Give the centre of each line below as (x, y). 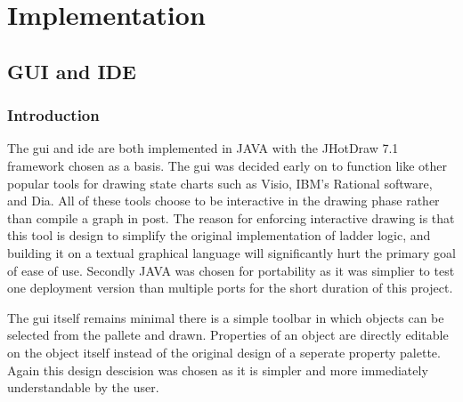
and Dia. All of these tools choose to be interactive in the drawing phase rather (223, 201)
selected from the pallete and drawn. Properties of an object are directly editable (228, 335)
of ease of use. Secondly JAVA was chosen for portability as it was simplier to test (231, 270)
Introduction (53, 115)
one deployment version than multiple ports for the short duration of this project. (230, 288)
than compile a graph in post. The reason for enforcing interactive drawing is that (231, 217)
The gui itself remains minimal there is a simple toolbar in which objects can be (226, 317)
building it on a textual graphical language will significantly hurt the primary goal (231, 252)
